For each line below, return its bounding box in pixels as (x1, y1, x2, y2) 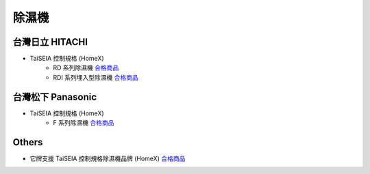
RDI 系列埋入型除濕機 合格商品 (53, 73, 138, 81)
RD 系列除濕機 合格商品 (53, 63, 119, 72)
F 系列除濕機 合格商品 (53, 119, 114, 127)
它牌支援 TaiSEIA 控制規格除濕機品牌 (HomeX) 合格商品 (29, 154, 186, 163)
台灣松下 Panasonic (12, 91, 97, 102)
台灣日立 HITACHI (12, 36, 88, 48)
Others (12, 136, 43, 148)
